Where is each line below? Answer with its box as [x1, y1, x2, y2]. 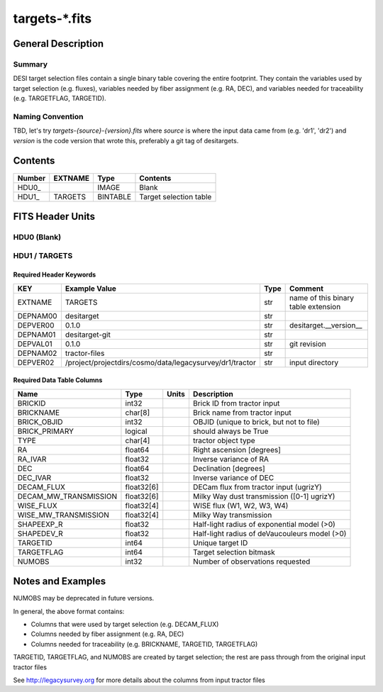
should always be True [192, 426, 269, 436]
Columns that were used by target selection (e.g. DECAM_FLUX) [30, 620, 219, 628]
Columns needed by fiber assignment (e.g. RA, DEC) [30, 630, 184, 638]
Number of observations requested [192, 557, 311, 567]
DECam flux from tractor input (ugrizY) [192, 482, 322, 492]
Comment [289, 284, 324, 294]
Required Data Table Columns [13, 376, 103, 384]
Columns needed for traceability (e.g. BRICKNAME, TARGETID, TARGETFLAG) [30, 640, 258, 648]
